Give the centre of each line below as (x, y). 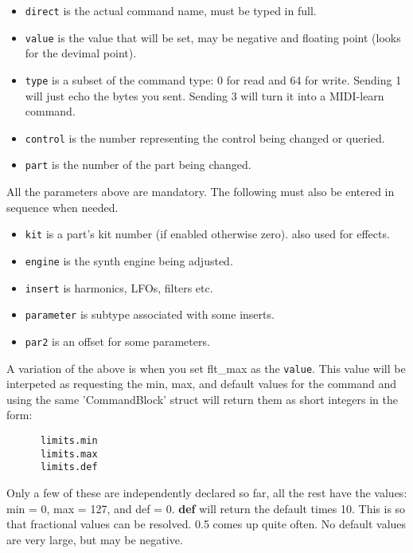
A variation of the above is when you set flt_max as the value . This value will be (206, 368)
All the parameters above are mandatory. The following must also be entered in (201, 192)
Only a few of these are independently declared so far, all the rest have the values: (207, 492)
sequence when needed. (62, 207)
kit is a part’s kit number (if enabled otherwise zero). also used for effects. (207, 234)
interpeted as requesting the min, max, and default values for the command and (201, 384)
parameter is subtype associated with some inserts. (150, 314)
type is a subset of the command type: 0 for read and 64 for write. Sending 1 (213, 79)
